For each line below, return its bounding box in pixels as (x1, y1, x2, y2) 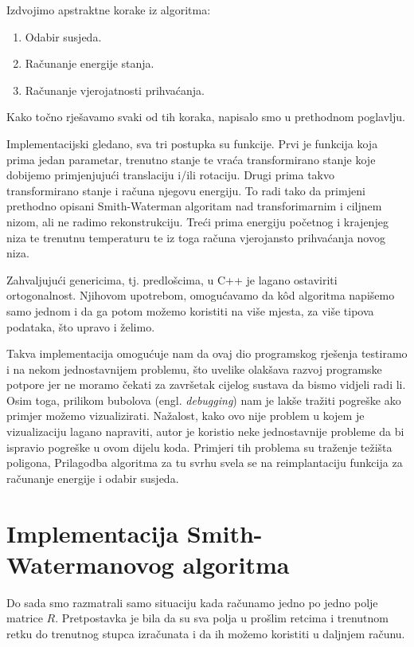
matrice (6, 610, 43, 626)
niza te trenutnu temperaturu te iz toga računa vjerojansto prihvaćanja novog (6, 229, 385, 245)
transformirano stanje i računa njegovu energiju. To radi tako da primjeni (6, 182, 365, 198)
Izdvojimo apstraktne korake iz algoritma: (6, 2, 211, 18)
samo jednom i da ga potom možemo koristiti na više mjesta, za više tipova (6, 302, 374, 319)
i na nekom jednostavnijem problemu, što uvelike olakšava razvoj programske (6, 360, 382, 377)
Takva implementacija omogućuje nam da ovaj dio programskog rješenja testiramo (6, 345, 408, 362)
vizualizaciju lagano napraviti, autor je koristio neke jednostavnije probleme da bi (6, 423, 404, 440)
